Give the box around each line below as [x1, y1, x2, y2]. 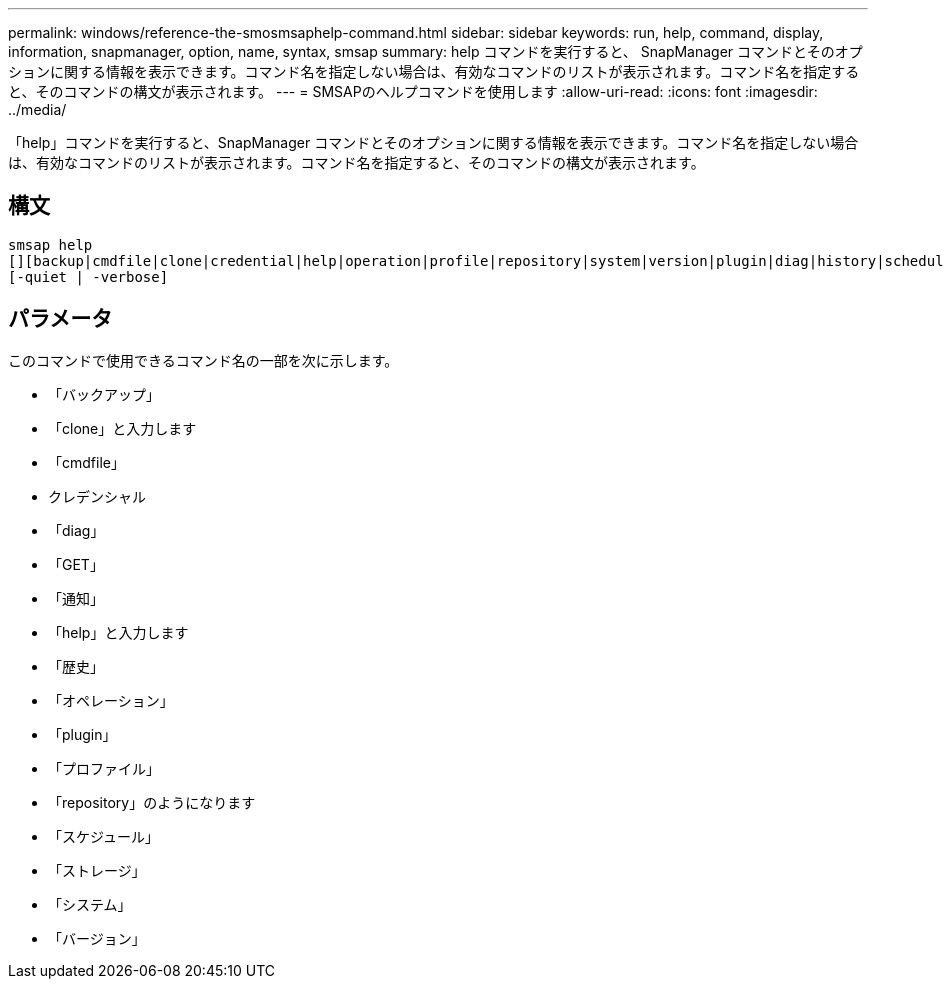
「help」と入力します [48, 623, 189, 641]
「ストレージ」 [48, 861, 146, 879]
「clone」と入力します [48, 419, 197, 437]
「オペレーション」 [48, 691, 174, 709]
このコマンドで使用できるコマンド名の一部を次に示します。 [8, 351, 399, 369]
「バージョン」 [48, 929, 146, 947]
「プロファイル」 [48, 759, 160, 777]
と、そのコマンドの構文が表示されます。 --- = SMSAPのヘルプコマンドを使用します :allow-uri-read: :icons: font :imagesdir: [8, 83, 818, 100]
